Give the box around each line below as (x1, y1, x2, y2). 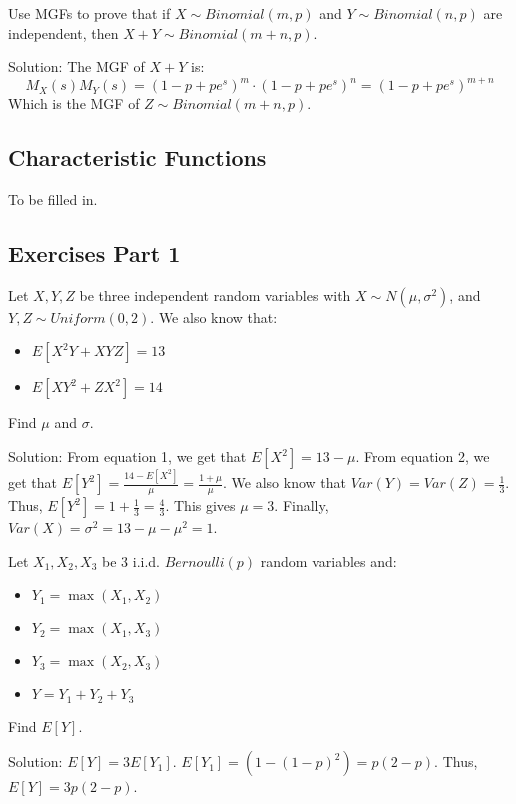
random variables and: (260, 550, 397, 571)
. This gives (165, 495, 236, 516)
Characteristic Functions (8, 142, 267, 173)
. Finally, (274, 495, 329, 516)
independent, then (8, 22, 119, 43)
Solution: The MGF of (8, 56, 145, 77)
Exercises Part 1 (8, 238, 181, 269)
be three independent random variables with (79, 284, 351, 305)
